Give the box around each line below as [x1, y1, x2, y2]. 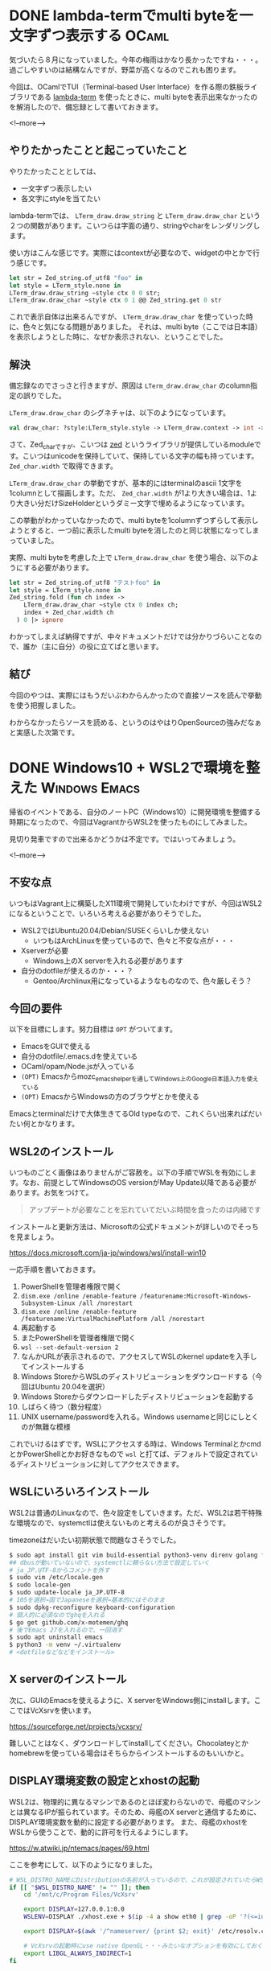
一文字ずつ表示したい [20, 183, 92, 193]
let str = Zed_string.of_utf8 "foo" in [9, 274, 143, 282]
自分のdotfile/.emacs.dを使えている [20, 1051, 138, 1061]
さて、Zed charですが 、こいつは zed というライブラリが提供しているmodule [9, 439, 255, 451]
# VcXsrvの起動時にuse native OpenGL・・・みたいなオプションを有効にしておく [23, 1941, 264, 1950]
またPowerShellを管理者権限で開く [20, 1332, 136, 1343]
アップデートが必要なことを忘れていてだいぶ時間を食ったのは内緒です [28, 1204, 261, 1214]
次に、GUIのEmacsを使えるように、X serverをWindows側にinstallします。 [9, 1695, 254, 1705]
